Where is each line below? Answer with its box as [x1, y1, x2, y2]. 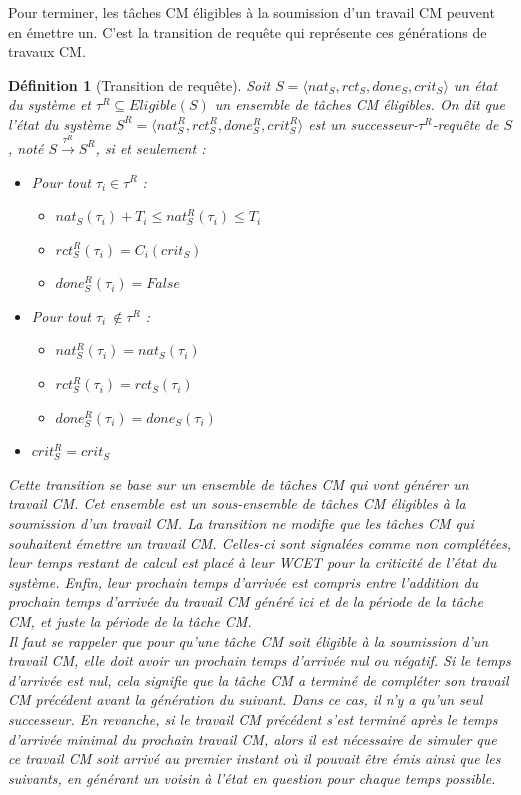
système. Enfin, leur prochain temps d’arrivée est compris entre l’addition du [8, 571, 479, 592]
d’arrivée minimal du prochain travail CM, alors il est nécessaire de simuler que [8, 728, 497, 749]
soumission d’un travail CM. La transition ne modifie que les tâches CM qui [8, 513, 474, 534]
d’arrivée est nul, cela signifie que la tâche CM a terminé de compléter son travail [8, 669, 509, 690]
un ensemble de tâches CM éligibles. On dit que [214, 94, 506, 115]
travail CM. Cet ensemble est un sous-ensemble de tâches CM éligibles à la [8, 493, 466, 514]
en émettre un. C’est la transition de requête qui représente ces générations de [8, 21, 487, 42]
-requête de [432, 113, 499, 134]
